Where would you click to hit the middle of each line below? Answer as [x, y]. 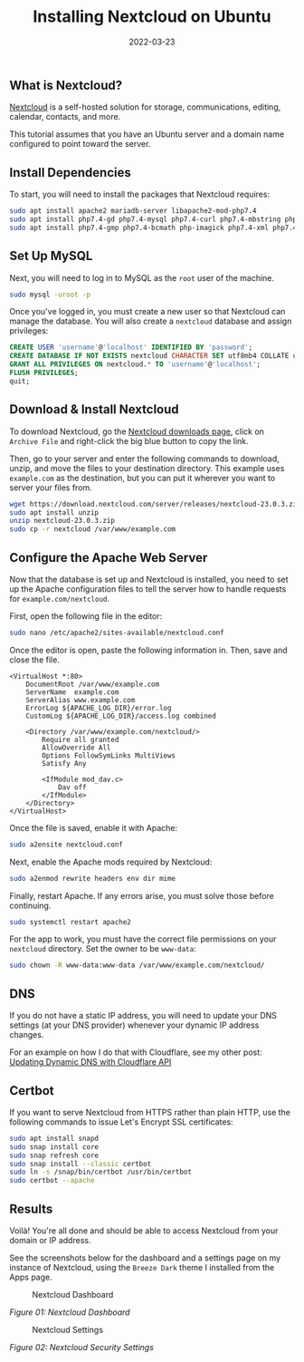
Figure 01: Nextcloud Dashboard [70, 1312]
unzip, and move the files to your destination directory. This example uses [147, 468]
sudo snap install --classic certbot [81, 1164]
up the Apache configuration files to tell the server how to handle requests [148, 589]
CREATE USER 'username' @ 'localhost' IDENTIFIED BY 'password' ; [131, 348]
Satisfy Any [65, 763]
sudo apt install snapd [54, 1138]
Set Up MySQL [51, 256]
